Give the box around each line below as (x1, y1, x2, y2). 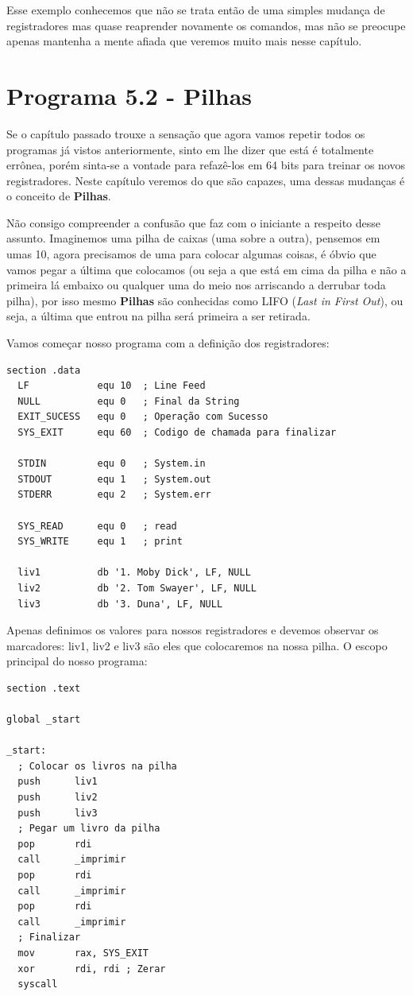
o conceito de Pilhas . (6, 188, 111, 204)
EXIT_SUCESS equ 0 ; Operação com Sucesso (17, 411, 268, 423)
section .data (6, 364, 81, 376)
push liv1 (17, 776, 98, 788)
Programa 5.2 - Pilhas (6, 79, 253, 111)
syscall (17, 979, 58, 990)
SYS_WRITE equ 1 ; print (17, 536, 183, 548)
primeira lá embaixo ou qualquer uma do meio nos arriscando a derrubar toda (6, 277, 386, 293)
